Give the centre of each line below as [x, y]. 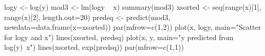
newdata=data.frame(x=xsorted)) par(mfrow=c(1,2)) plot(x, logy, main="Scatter [133, 27]
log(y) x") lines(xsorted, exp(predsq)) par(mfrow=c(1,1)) [94, 47]
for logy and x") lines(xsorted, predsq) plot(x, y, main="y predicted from [119, 37]
